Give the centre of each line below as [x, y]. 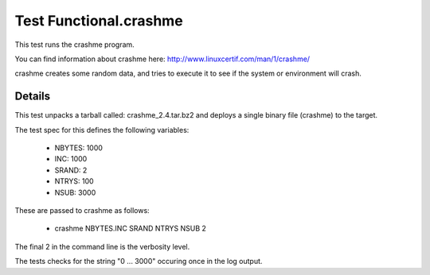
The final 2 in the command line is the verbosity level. [102, 246]
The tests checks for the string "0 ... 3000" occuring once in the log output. [139, 261]
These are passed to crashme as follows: [82, 210]
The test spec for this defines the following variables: [102, 130]
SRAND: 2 [71, 170]
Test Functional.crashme [99, 21]
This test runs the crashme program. [74, 45]
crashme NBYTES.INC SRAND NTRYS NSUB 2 [131, 229]
